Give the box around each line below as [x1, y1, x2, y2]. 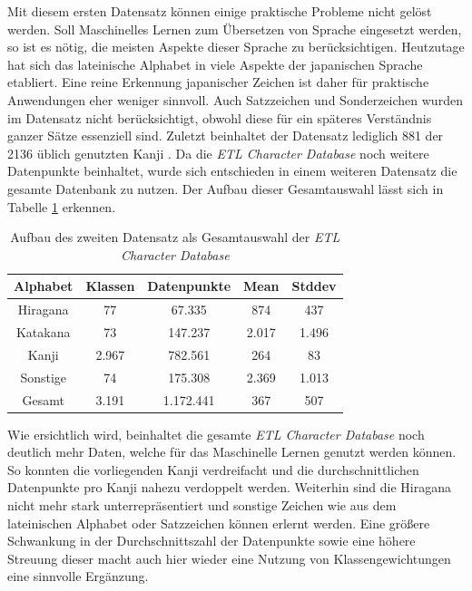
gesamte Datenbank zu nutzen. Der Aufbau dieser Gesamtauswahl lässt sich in [7, 179, 444, 198]
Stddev [291, 276, 337, 295]
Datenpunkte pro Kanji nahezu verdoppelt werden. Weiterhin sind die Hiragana [7, 478, 451, 497]
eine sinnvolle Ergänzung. [7, 567, 149, 586]
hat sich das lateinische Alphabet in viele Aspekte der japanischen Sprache [7, 54, 423, 73]
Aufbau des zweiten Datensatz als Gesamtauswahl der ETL [10, 228, 340, 247]
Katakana [15, 323, 71, 341]
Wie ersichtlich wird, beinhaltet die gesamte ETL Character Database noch [7, 424, 425, 443]
